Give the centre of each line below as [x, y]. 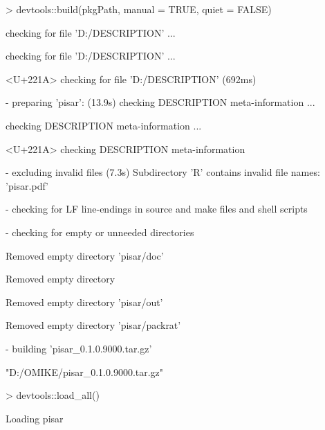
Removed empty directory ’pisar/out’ [84, 302]
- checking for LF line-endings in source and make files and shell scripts [157, 209]
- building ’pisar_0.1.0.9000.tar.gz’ [79, 348]
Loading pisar [35, 418]
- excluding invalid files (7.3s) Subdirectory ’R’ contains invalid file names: [163, 172]
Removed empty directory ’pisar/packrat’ [93, 325]
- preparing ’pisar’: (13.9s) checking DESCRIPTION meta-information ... [160, 102]
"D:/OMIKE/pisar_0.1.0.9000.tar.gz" [85, 371]
